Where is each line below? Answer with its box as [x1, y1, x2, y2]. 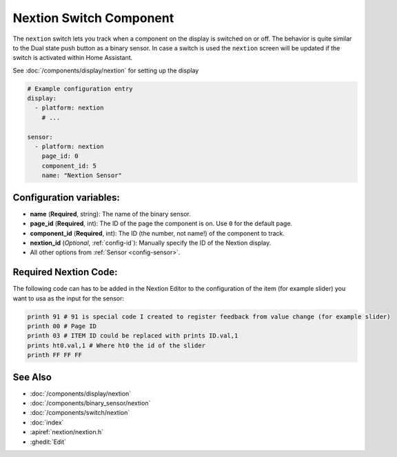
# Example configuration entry [27, 85, 134, 92]
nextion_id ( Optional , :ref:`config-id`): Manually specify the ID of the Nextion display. [30, 238, 272, 247]
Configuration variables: [12, 192, 121, 203]
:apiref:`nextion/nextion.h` [30, 428, 104, 436]
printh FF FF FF [27, 352, 83, 359]
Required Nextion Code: [12, 266, 118, 278]
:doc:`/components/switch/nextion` [30, 409, 130, 417]
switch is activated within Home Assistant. [12, 54, 133, 62]
